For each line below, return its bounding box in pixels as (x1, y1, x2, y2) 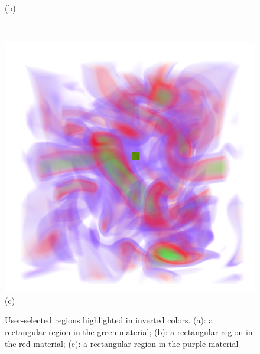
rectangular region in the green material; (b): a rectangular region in (5, 325, 253, 337)
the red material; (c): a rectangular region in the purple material (5, 337, 239, 349)
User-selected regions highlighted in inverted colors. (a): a (5, 314, 213, 326)
